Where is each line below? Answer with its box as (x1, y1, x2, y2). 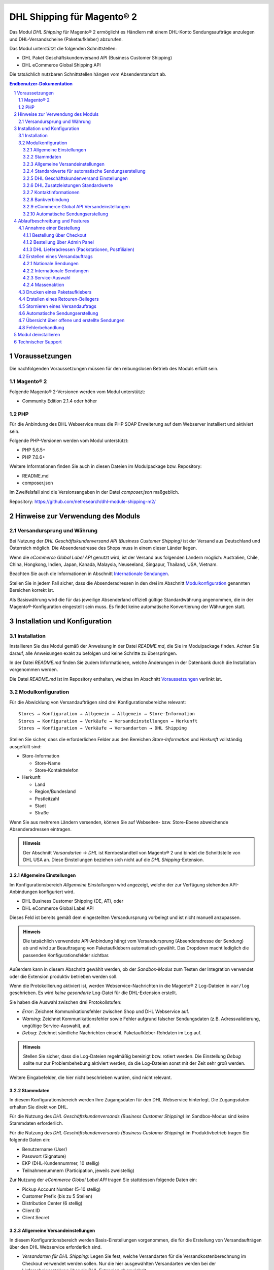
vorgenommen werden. (9, 666, 58, 673)
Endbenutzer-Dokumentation (9, 80, 73, 86)
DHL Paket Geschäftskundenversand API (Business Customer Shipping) (22, 55, 173, 61)
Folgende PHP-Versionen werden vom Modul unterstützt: (9, 437, 129, 443)
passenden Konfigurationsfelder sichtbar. (23, 952, 110, 958)
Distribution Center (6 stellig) (22, 1200, 83, 1206)
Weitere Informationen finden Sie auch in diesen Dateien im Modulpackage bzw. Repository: (9, 463, 202, 469)
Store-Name (35, 760, 61, 766)
